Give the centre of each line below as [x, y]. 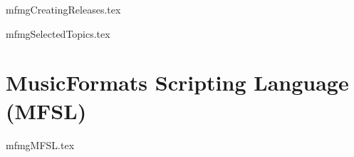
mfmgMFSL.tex [40, 145]
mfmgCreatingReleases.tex [63, 9]
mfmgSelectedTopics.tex [58, 33]
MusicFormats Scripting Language [177, 82]
